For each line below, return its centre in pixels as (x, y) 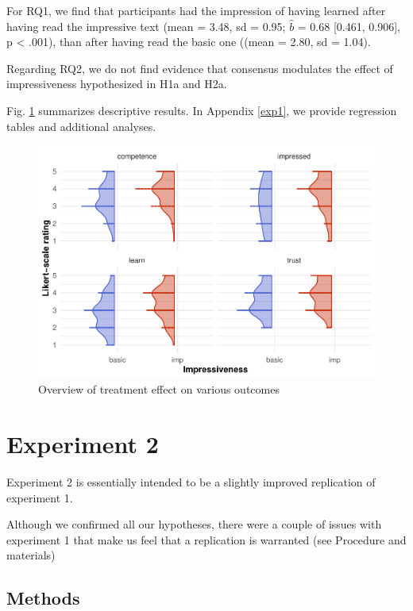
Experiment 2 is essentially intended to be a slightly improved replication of (191, 482)
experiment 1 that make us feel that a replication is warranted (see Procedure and (206, 539)
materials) (31, 555)
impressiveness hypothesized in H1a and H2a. (117, 84)
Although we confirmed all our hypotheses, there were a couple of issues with (194, 524)
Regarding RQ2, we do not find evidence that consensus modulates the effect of (200, 68)
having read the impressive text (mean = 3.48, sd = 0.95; (146, 26)
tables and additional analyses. (81, 126)
